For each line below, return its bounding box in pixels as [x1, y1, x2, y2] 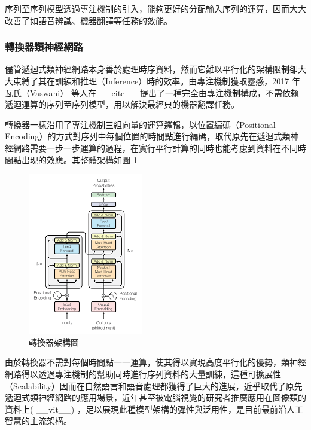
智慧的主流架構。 [5, 414, 72, 427]
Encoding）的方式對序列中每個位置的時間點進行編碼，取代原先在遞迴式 [5, 130, 282, 142]
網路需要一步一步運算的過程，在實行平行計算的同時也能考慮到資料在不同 [13, 141, 298, 154]
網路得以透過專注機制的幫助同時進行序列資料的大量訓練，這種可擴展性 [5, 367, 281, 380]
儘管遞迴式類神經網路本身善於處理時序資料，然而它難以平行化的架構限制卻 [5, 63, 298, 75]
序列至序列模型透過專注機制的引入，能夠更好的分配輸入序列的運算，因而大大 [5, 2, 306, 14]
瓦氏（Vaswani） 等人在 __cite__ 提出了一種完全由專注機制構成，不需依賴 [5, 86, 299, 99]
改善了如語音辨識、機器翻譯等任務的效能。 [5, 14, 172, 26]
